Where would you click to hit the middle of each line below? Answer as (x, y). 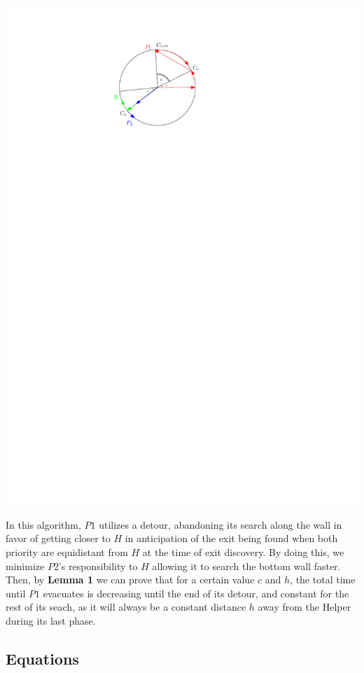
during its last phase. (51, 620)
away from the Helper (304, 607)
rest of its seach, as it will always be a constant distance (126, 607)
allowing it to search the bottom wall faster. (246, 566)
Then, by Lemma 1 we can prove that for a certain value (130, 580)
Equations (42, 658)
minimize (25, 566)
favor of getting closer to (58, 538)
